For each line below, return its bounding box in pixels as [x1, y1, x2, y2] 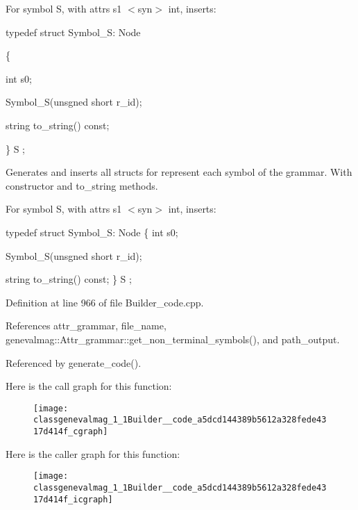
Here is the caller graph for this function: [6, 446, 180, 461]
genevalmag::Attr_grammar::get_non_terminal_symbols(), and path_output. [6, 331, 340, 346]
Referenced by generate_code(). [6, 355, 142, 370]
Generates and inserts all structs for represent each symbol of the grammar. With [6, 165, 352, 179]
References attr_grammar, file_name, [6, 318, 167, 333]
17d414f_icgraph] [33, 494, 113, 504]
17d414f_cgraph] [33, 427, 108, 436]
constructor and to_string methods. [6, 178, 158, 192]
